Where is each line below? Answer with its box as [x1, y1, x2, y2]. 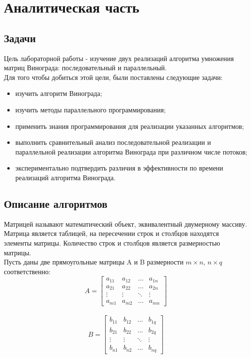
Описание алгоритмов [4, 196, 108, 211]
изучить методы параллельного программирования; [15, 104, 166, 114]
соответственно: [4, 266, 51, 276]
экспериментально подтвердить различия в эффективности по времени [15, 163, 223, 173]
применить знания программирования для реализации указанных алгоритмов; [15, 121, 244, 131]
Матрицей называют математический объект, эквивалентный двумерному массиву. [4, 218, 247, 229]
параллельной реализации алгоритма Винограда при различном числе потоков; [15, 146, 248, 156]
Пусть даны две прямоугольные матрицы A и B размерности [4, 257, 184, 267]
